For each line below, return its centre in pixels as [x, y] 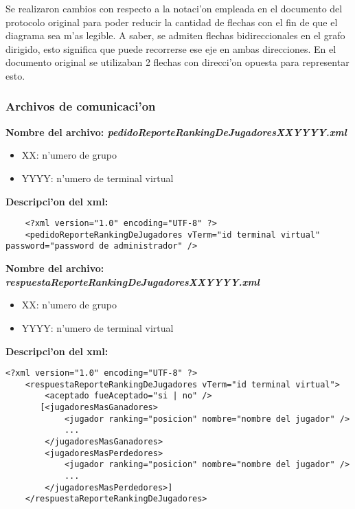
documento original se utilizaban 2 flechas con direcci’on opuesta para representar [177, 62]
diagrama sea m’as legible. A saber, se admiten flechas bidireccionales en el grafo [175, 35]
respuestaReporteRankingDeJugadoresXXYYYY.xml [133, 281]
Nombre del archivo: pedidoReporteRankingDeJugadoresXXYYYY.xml [176, 132]
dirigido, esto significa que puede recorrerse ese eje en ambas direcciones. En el [171, 48]
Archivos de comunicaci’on [81, 106]
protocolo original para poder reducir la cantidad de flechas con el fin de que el [172, 22]
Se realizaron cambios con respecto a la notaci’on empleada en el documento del [174, 8]
